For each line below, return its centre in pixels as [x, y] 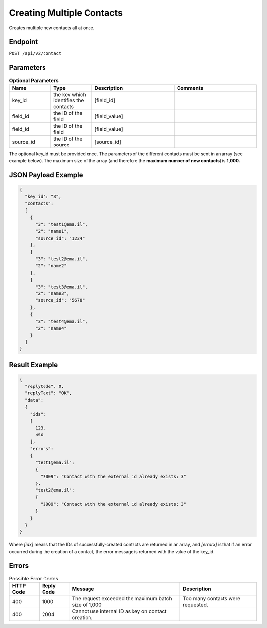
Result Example [34, 364]
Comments [190, 88]
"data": [34, 400]
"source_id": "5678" [60, 300]
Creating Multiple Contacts [66, 13]
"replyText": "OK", [48, 393]
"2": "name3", [52, 293]
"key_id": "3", [43, 196]
